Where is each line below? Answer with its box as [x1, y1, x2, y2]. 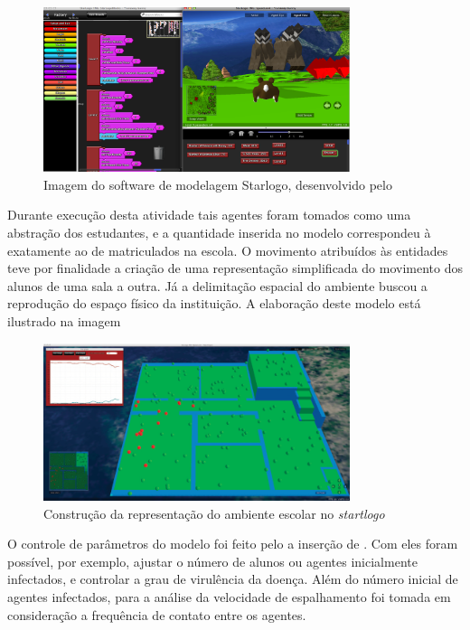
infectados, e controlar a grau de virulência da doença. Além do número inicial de [7, 569, 458, 588]
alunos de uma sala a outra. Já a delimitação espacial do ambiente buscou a [7, 276, 428, 295]
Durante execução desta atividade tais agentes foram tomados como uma [7, 205, 411, 224]
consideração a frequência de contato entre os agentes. [7, 605, 306, 624]
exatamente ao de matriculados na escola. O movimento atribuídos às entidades [7, 240, 448, 259]
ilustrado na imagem [7, 311, 121, 330]
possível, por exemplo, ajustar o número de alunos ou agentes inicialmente [7, 551, 418, 570]
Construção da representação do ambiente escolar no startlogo [43, 503, 385, 522]
